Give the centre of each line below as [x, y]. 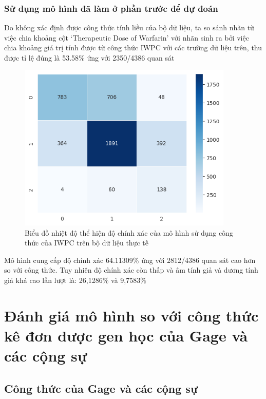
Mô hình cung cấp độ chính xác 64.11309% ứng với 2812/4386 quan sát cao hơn [130, 260]
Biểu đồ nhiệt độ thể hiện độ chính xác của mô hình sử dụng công [129, 232]
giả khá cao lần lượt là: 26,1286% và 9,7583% [75, 280]
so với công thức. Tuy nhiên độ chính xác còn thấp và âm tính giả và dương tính [131, 270]
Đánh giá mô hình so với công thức [131, 315]
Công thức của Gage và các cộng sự [101, 388]
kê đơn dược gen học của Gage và [126, 335]
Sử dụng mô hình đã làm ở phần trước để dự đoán [111, 8]
